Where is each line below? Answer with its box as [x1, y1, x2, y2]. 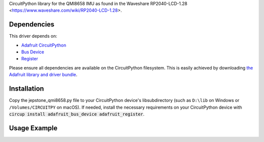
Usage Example [9, 124, 58, 132]
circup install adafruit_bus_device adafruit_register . [9, 111, 145, 117]
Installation [9, 85, 44, 93]
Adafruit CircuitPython [21, 42, 66, 48]
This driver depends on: [9, 33, 57, 39]
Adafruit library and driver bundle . [9, 71, 78, 78]
